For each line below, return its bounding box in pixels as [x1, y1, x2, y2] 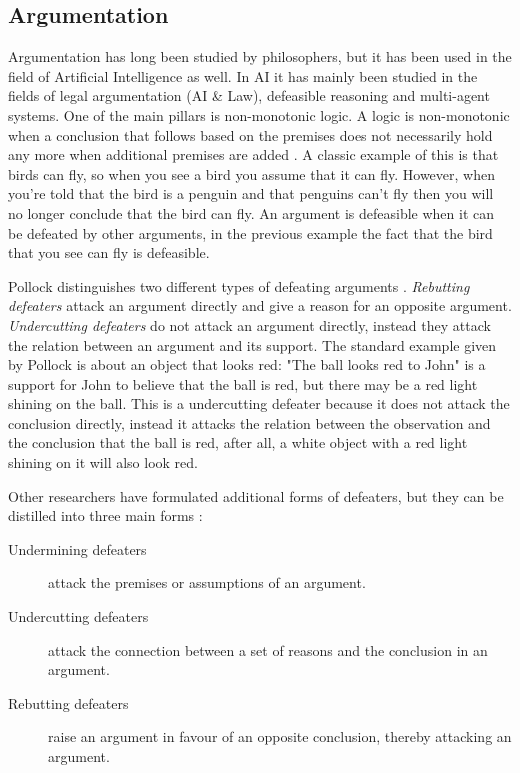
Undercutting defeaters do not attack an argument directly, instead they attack [8, 314, 491, 335]
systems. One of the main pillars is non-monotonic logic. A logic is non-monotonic [8, 104, 510, 125]
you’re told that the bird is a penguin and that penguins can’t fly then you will [8, 183, 494, 204]
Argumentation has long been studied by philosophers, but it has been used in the [8, 46, 512, 67]
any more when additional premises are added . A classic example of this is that [8, 144, 499, 165]
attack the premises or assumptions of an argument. [48, 572, 366, 593]
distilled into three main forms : [8, 505, 203, 526]
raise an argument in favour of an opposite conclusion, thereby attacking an [48, 726, 512, 747]
